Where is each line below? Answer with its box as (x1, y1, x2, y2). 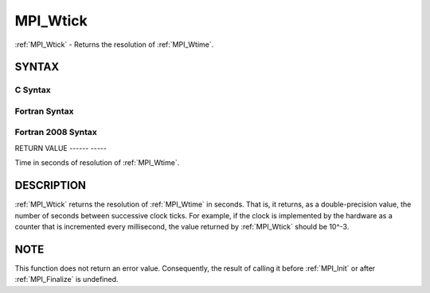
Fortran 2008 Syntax (14, 127, 97, 138)
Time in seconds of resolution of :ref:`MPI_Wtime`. (14, 158, 180, 168)
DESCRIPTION (14, 179, 87, 192)
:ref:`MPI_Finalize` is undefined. (14, 275, 119, 284)
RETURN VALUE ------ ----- (14, 143, 107, 152)
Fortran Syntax (14, 106, 74, 117)
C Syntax (14, 84, 51, 95)
